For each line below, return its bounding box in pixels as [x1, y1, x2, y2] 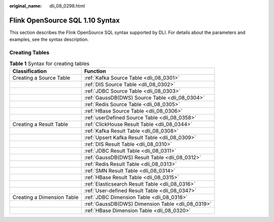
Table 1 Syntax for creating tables [9, 60, 90, 67]
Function [84, 67, 106, 74]
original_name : [9, 3, 42, 9]
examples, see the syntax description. [9, 36, 89, 42]
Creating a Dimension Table [12, 194, 79, 201]
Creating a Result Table [12, 120, 68, 127]
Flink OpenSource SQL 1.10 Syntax [9, 16, 120, 25]
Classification [12, 67, 47, 74]
